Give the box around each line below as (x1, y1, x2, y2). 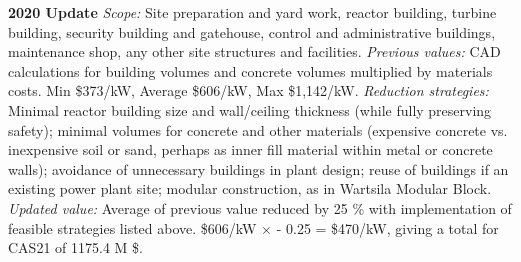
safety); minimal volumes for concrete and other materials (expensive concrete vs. (8, 119, 508, 140)
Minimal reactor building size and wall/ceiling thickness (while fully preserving (8, 99, 492, 120)
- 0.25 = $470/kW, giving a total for (276, 217, 499, 238)
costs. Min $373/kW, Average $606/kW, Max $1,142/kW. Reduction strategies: (8, 80, 489, 101)
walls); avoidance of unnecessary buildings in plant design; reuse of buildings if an (8, 158, 509, 179)
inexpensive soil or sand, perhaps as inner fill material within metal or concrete (8, 139, 493, 160)
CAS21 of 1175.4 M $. (8, 237, 143, 258)
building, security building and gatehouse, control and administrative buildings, (8, 21, 496, 42)
